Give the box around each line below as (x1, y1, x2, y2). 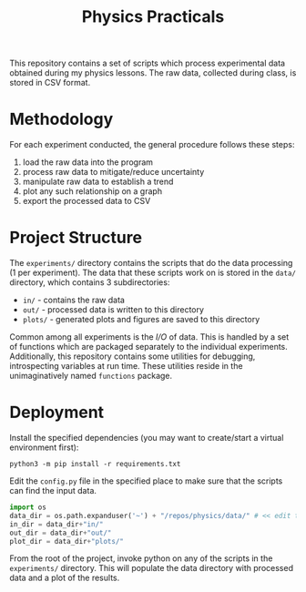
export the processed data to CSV (22, 196, 151, 207)
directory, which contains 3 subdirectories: (9, 277, 170, 288)
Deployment (9, 403, 105, 423)
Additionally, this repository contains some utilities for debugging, (9, 351, 256, 362)
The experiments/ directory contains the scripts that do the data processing (9, 258, 293, 269)
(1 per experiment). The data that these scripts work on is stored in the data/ (9, 267, 296, 279)
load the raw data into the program (22, 157, 153, 168)
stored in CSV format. (9, 77, 91, 88)
